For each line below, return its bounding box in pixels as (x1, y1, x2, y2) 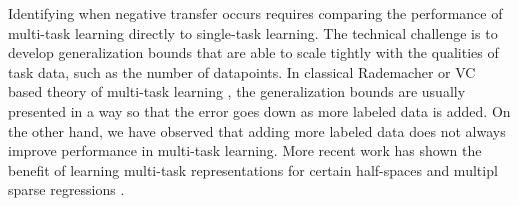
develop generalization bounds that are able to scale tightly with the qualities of (8, 42, 499, 63)
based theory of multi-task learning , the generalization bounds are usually (8, 81, 466, 102)
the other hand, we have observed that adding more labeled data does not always (8, 120, 506, 141)
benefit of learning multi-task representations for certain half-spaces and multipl (8, 159, 498, 180)
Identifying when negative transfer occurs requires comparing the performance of (8, 3, 503, 23)
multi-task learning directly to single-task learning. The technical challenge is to (8, 22, 498, 43)
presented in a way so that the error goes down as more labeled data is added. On (8, 100, 511, 121)
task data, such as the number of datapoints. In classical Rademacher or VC (8, 61, 476, 82)
